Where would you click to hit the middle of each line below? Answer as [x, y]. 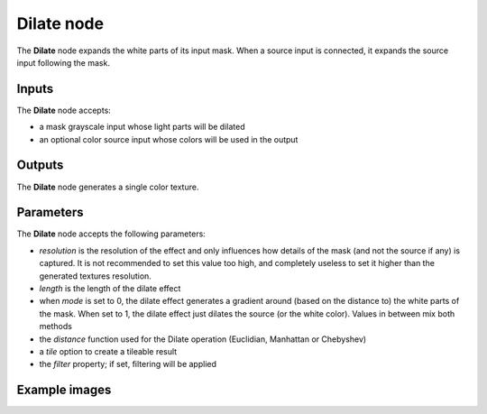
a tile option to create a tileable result [108, 351]
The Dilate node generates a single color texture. [108, 187]
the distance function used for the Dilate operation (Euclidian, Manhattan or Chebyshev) [203, 339]
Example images [64, 390]
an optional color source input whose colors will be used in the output [169, 139]
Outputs [40, 166]
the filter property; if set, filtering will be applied [128, 364]
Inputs [35, 89]
